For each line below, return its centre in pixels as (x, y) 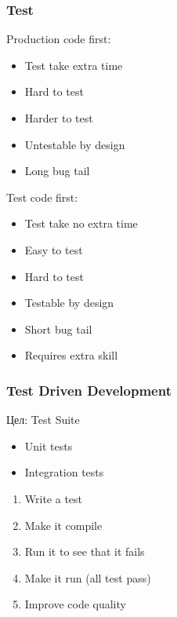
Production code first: (59, 39)
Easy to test (54, 249)
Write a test (54, 498)
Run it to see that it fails (85, 551)
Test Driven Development (89, 390)
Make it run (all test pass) (88, 577)
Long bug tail (57, 171)
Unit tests (49, 445)
